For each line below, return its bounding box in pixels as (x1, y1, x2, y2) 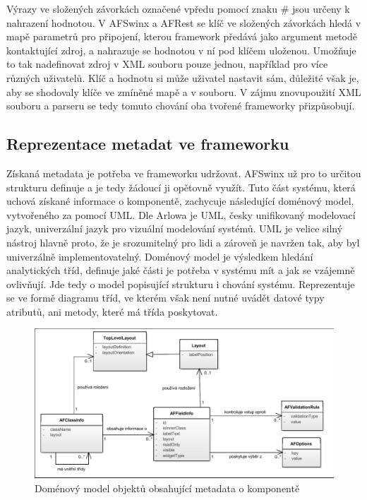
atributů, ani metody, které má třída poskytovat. (6, 304, 218, 319)
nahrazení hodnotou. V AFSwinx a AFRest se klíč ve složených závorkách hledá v (6, 15, 361, 30)
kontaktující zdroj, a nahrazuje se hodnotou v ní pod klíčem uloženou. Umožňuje (6, 42, 356, 57)
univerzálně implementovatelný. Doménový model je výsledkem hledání (6, 249, 313, 263)
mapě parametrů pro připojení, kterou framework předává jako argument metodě (6, 29, 357, 44)
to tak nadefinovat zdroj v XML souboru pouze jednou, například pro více (6, 56, 328, 71)
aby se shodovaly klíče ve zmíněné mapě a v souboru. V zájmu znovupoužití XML (6, 84, 361, 99)
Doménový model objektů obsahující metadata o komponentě (35, 481, 300, 496)
